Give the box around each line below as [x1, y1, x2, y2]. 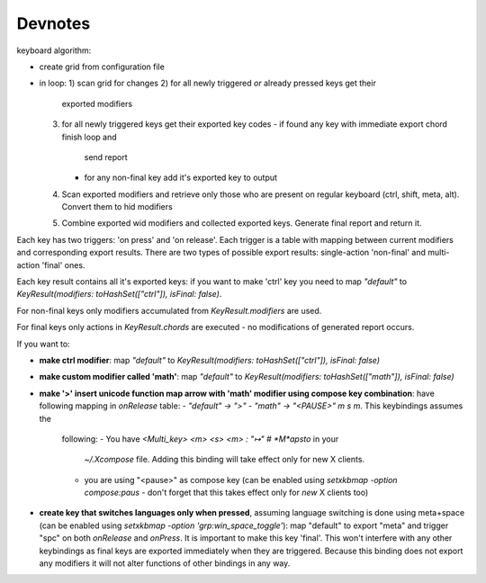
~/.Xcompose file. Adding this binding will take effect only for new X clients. [84, 454, 364, 465]
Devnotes [16, 13, 91, 33]
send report [84, 151, 128, 162]
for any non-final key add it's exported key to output [84, 172, 278, 184]
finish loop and [61, 131, 117, 142]
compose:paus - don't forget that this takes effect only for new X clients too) [84, 487, 369, 498]
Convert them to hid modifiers [61, 202, 173, 212]
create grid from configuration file [39, 61, 166, 72]
